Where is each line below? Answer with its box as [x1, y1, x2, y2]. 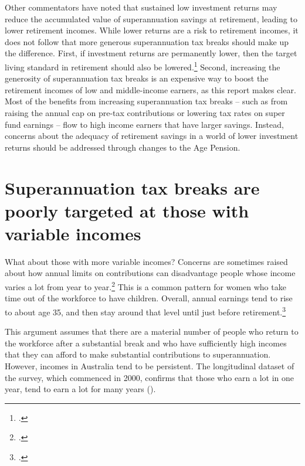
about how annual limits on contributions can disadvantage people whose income [5, 267, 296, 279]
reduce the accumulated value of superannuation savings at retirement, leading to [5, 12, 297, 25]
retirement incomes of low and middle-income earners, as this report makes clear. [5, 83, 296, 96]
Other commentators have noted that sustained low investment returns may [5, 1, 277, 13]
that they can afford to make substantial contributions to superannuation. [5, 348, 271, 360]
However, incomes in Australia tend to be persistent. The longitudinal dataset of [5, 359, 294, 372]
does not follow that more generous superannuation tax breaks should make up [5, 35, 289, 47]
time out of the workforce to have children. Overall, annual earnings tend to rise [5, 292, 293, 304]
